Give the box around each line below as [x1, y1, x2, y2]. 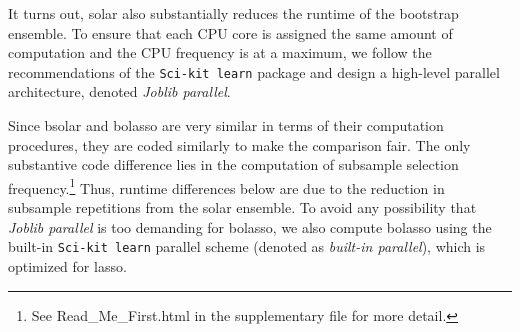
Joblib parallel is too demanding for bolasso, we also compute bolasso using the [8, 216, 492, 237]
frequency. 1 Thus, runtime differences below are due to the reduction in [8, 174, 445, 198]
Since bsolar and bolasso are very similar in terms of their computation [8, 115, 444, 136]
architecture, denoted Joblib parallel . [8, 81, 231, 102]
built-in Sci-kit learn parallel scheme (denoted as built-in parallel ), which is [8, 236, 486, 257]
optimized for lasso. [8, 255, 127, 276]
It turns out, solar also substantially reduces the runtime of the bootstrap [8, 3, 459, 23]
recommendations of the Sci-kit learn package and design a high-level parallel [8, 61, 500, 82]
